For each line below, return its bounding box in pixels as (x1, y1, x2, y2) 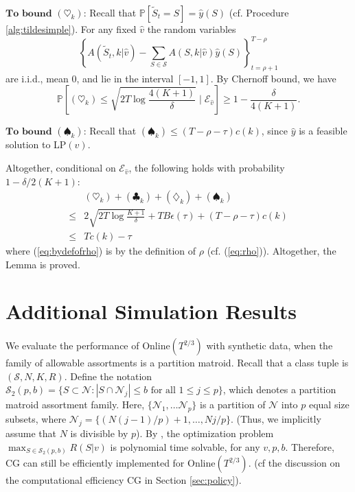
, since (261, 124, 288, 138)
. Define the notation (64, 368, 152, 383)
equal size (308, 397, 350, 412)
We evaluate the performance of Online (5, 338, 170, 353)
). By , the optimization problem (136, 426, 274, 440)
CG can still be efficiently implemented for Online (5, 456, 216, 470)
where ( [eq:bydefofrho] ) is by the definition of (5, 243, 196, 257)
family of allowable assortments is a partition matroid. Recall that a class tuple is (5, 355, 349, 370)
